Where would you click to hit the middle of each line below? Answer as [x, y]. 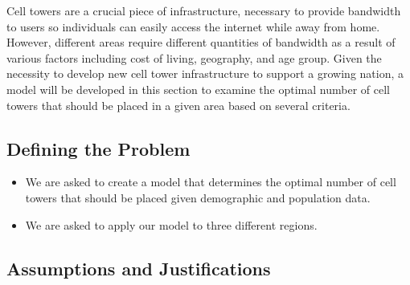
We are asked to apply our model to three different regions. [171, 224]
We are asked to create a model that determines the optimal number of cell [211, 182]
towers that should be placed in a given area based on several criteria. [178, 105]
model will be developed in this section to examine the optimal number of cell [198, 89]
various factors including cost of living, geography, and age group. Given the [194, 57]
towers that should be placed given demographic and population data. [198, 197]
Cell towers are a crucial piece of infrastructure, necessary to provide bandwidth [204, 10]
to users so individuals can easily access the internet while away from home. [193, 26]
